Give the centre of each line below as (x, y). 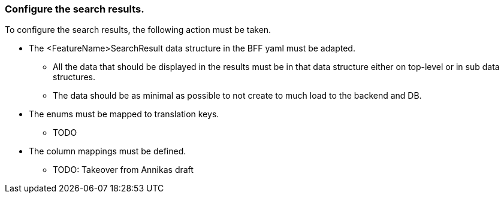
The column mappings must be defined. (108, 151)
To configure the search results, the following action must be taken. (138, 30)
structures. (74, 77)
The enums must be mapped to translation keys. (124, 114)
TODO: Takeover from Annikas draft (123, 170)
